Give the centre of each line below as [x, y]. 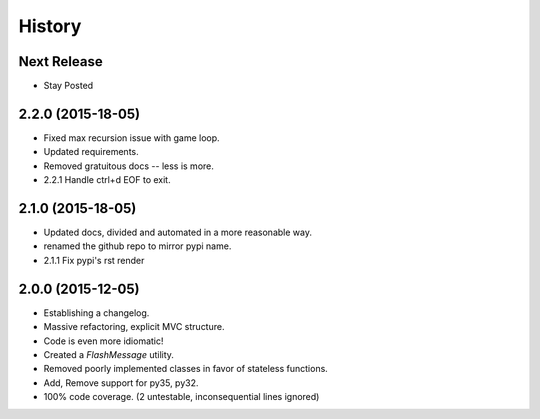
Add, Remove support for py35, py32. [121, 382]
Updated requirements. [91, 152]
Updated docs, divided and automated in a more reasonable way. [177, 232]
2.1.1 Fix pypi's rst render [94, 260]
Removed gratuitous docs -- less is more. [129, 166]
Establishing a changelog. [96, 312]
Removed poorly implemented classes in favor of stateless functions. [186, 369]
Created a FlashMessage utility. [109, 354]
